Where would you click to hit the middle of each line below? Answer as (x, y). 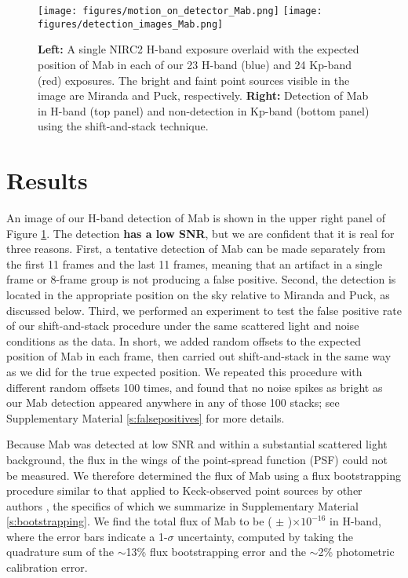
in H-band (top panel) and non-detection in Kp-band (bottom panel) (204, 110)
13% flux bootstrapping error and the (216, 552)
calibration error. (47, 567)
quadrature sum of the (60, 552)
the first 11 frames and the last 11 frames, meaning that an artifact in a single (195, 263)
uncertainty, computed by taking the (265, 536)
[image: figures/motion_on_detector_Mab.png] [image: (180, 11)
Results (47, 180)
